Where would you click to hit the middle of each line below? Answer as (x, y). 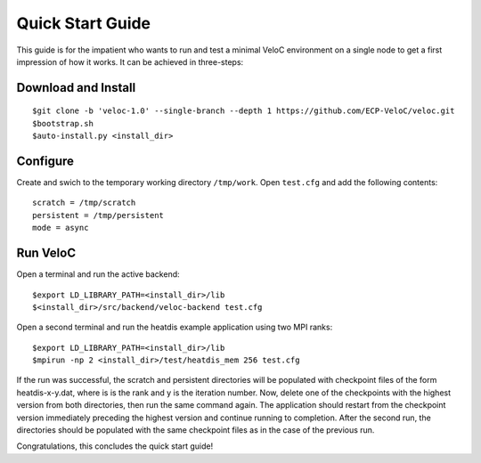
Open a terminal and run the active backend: (98, 274)
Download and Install (76, 88)
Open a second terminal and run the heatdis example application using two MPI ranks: (175, 327)
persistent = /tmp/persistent (98, 215)
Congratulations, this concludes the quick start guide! (115, 446)
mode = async (61, 228)
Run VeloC (46, 253)
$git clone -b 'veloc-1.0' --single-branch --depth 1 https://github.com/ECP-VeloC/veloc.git (244, 111)
